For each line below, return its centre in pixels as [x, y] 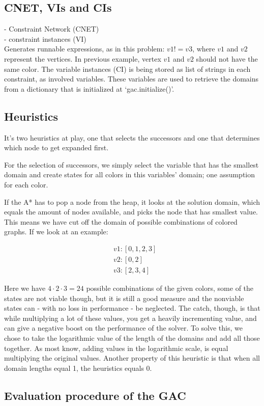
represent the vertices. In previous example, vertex [83, 58]
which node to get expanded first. [56, 147]
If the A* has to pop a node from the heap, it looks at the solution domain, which [132, 201]
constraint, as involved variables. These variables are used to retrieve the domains [131, 79]
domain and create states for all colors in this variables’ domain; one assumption [130, 174]
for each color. [26, 184]
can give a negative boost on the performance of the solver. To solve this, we [123, 328]
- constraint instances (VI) [45, 38]
